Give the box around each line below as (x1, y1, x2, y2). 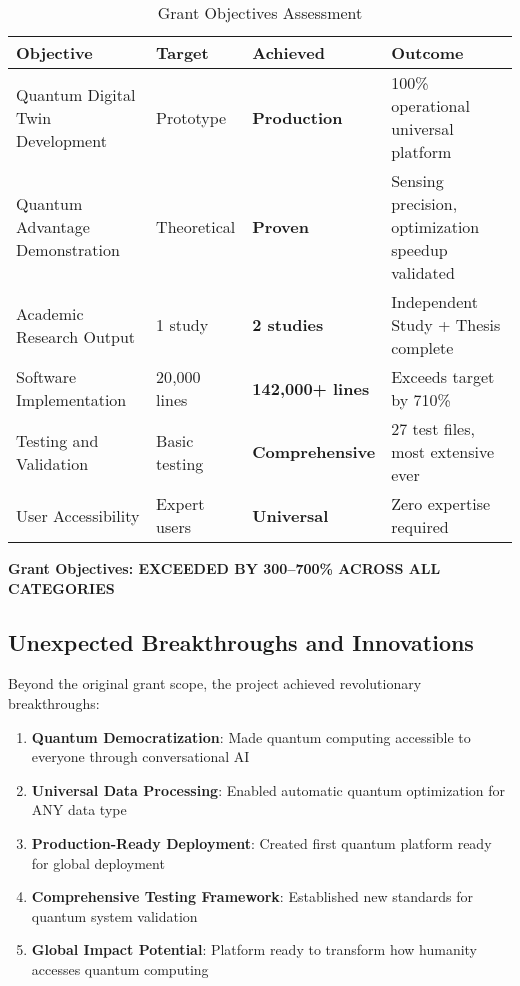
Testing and (16, 428, 99, 452)
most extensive (391, 440, 495, 463)
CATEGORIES (8, 577, 115, 598)
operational (391, 94, 470, 117)
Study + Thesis (391, 313, 501, 336)
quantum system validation (31, 905, 198, 926)
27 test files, (391, 417, 475, 440)
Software (16, 365, 77, 388)
